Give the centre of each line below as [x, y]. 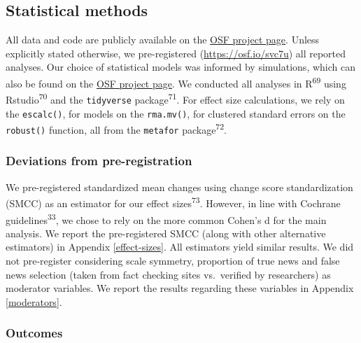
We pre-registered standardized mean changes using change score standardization [179, 187]
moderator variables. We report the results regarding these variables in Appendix [180, 288]
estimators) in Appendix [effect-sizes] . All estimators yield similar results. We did [180, 247]
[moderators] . [34, 301]
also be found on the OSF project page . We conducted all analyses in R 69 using [176, 82]
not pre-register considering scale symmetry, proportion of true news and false [173, 261]
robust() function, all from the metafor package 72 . [116, 128]
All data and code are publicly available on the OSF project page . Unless [163, 40]
